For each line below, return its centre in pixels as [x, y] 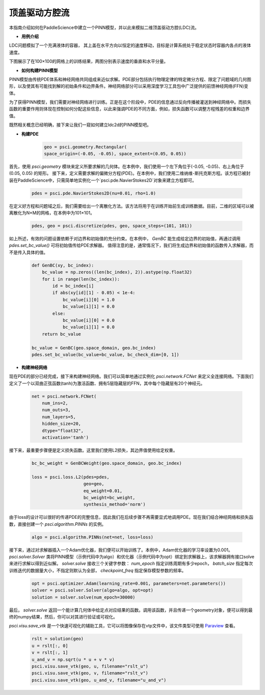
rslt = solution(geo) [58, 639]
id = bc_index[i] [73, 286]
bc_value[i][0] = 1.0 [89, 300]
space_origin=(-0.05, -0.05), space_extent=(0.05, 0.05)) [115, 154]
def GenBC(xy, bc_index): [63, 265]
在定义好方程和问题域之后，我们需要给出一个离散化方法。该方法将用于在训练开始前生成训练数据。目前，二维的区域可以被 [132, 206]
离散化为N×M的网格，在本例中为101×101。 [52, 213]
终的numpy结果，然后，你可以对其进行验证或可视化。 [63, 617]
